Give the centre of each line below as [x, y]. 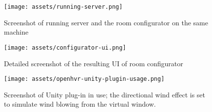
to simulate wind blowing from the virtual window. [80, 104]
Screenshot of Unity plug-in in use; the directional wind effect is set [105, 94]
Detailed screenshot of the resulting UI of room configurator [94, 63]
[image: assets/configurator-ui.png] [65, 47]
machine [16, 32]
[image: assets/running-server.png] [63, 7]
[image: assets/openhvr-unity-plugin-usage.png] [84, 79]
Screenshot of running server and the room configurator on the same [106, 22]
